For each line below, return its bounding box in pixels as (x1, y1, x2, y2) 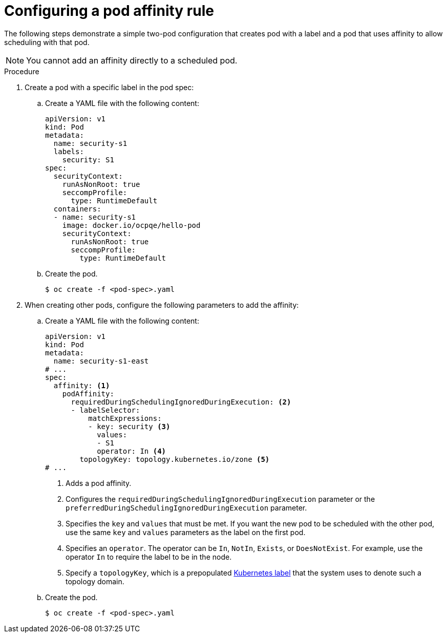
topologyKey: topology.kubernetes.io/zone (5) (79, 455, 270, 463)
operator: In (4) (97, 447, 166, 455)
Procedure (4, 67, 39, 76)
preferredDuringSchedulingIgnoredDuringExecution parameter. (66, 503, 307, 512)
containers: (53, 204, 101, 213)
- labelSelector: (71, 406, 140, 414)
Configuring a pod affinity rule (4, 2, 214, 19)
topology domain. (66, 577, 124, 586)
